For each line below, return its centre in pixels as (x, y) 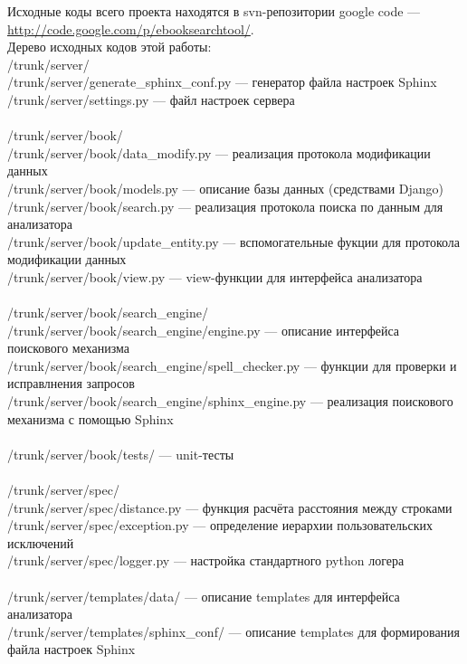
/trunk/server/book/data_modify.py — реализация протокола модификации (219, 152)
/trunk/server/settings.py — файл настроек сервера (151, 99)
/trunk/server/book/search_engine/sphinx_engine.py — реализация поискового (230, 401)
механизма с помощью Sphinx (91, 418)
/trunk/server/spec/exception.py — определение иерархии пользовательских (220, 525)
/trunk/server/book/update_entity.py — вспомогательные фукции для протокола (234, 241)
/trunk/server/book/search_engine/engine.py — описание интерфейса (204, 330)
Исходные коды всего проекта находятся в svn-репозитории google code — (214, 11)
